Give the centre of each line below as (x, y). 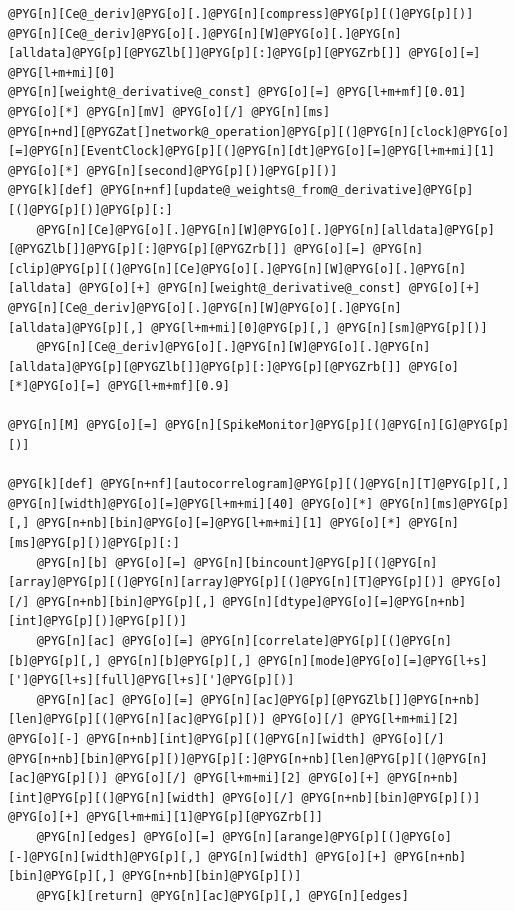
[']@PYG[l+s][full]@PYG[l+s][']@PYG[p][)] (151, 680)
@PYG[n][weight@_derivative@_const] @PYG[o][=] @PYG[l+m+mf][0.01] (237, 92)
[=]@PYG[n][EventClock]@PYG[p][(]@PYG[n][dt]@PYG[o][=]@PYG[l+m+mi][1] (251, 151)
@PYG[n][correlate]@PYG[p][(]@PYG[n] (326, 641)
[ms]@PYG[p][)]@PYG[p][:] (94, 543)
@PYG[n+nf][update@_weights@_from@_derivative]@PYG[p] (287, 190)
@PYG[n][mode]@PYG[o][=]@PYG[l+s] (373, 660)
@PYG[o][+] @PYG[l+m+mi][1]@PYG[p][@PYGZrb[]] (165, 817)
